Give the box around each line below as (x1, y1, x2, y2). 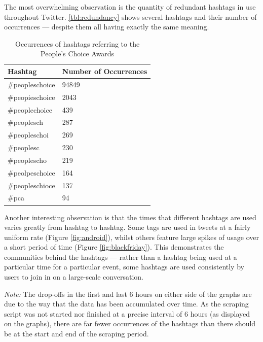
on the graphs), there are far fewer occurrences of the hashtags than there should (4, 318, 256, 329)
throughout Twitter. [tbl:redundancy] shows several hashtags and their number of (4, 11, 257, 22)
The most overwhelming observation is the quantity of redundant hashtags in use (4, 2, 256, 12)
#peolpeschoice (8, 167, 55, 178)
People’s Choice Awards (41, 48, 115, 59)
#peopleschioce (8, 180, 55, 190)
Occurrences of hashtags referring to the (15, 38, 140, 49)
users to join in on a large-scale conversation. (4, 271, 143, 282)
